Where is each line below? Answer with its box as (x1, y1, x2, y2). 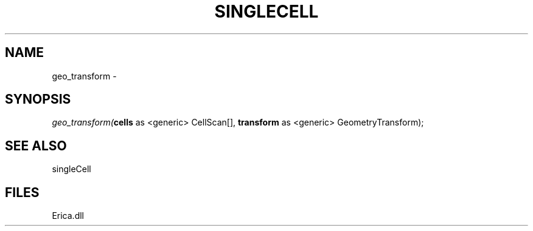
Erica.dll (52, 210, 84, 221)
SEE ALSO (5, 138, 67, 153)
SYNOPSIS (5, 92, 71, 107)
